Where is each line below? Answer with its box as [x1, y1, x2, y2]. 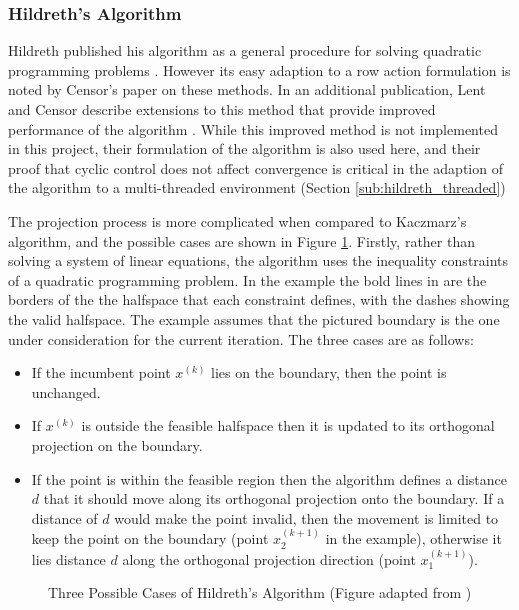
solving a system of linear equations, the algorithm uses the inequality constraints [8, 250, 509, 271]
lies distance [31, 548, 106, 569]
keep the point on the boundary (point [31, 528, 269, 549]
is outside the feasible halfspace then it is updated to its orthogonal [81, 415, 495, 436]
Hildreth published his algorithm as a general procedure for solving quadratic [8, 40, 482, 61]
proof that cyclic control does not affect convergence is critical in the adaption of [8, 157, 503, 178]
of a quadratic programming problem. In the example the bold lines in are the [8, 269, 487, 290]
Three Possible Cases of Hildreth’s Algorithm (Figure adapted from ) [48, 582, 472, 603]
